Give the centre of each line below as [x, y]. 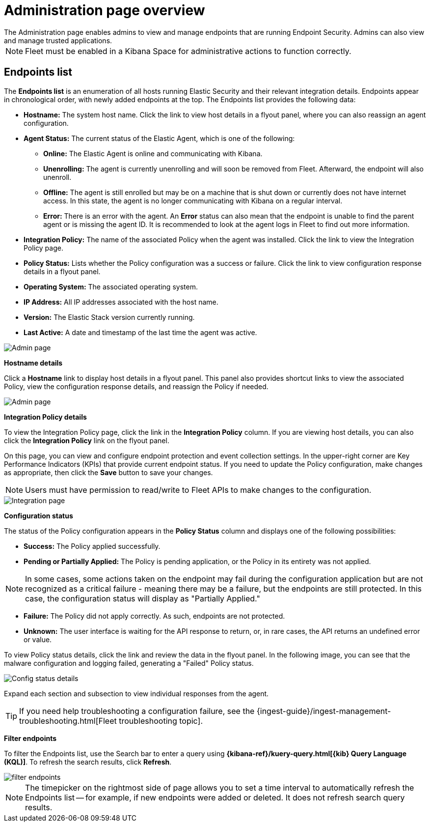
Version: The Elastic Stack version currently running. [109, 317]
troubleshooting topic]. [161, 721]
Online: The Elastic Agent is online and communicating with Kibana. [153, 153]
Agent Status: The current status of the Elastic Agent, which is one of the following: [159, 138]
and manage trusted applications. [58, 40]
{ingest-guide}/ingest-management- [324, 711]
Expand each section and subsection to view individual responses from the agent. [136, 693]
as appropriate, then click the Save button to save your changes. [108, 472]
